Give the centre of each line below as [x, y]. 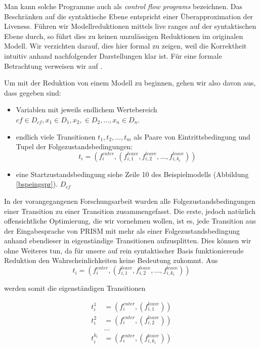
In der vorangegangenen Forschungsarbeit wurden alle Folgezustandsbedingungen [130, 201]
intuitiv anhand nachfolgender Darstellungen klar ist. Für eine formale [113, 55]
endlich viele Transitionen [56, 136]
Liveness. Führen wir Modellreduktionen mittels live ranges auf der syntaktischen [130, 26]
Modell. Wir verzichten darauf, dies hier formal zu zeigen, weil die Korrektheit [125, 46]
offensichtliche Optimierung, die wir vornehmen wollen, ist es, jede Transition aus [130, 221]
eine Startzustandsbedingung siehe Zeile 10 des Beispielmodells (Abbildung [132, 174]
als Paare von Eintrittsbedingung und [192, 136]
